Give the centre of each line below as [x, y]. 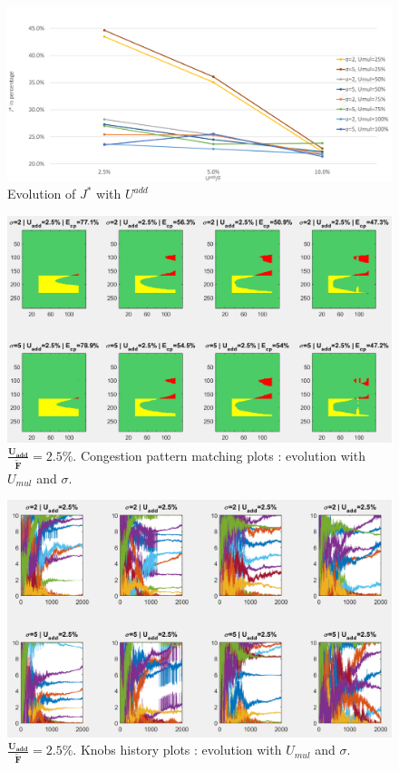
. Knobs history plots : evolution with [177, 750]
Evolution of [42, 194]
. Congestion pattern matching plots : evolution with [219, 455]
